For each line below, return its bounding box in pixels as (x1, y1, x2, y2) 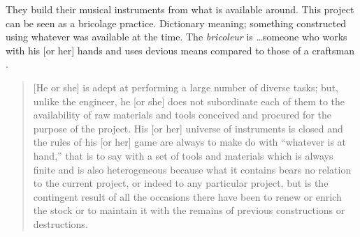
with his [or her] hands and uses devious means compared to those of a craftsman (6, 43, 354, 57)
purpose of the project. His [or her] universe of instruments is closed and (33, 121, 343, 135)
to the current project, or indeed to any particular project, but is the (33, 176, 329, 190)
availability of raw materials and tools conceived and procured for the (33, 107, 331, 122)
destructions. (33, 216, 88, 231)
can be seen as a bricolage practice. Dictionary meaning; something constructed (6, 15, 347, 30)
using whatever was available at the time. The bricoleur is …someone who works (6, 29, 347, 44)
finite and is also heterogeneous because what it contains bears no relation (33, 162, 352, 176)
